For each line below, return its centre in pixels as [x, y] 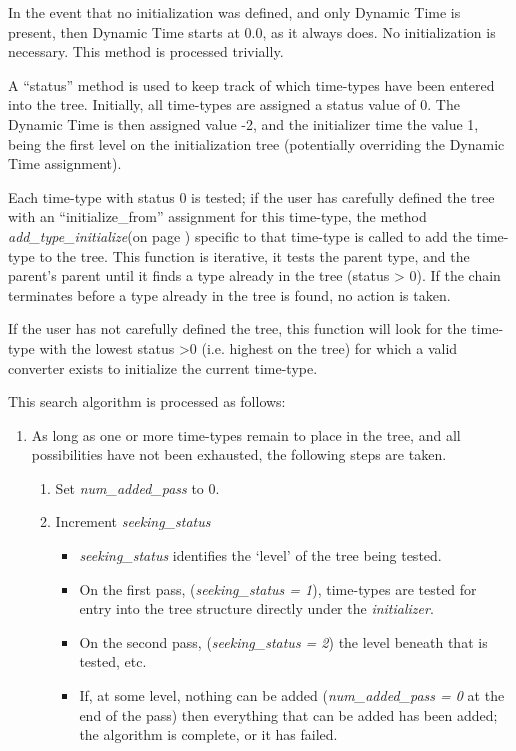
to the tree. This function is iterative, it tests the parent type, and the [254, 255]
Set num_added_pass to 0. [137, 487]
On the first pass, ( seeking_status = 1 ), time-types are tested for [278, 588]
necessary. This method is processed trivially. [146, 51]
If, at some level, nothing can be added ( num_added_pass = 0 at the [292, 695]
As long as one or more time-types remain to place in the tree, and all [246, 434]
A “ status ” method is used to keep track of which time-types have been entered [251, 84]
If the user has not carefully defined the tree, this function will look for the [237, 328]
